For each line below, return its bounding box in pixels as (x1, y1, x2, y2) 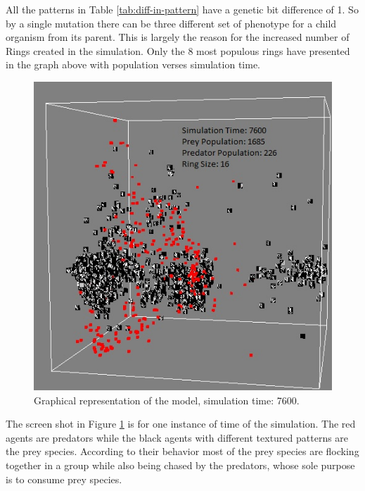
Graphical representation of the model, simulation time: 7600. (34, 392, 300, 407)
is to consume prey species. (6, 471, 122, 486)
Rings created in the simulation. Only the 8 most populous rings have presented (6, 43, 350, 58)
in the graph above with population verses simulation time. (6, 57, 260, 72)
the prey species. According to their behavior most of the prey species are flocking (6, 444, 359, 459)
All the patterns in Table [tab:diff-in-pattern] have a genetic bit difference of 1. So (6, 2, 359, 16)
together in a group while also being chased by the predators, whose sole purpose (6, 458, 355, 473)
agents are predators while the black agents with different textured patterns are (6, 430, 349, 445)
